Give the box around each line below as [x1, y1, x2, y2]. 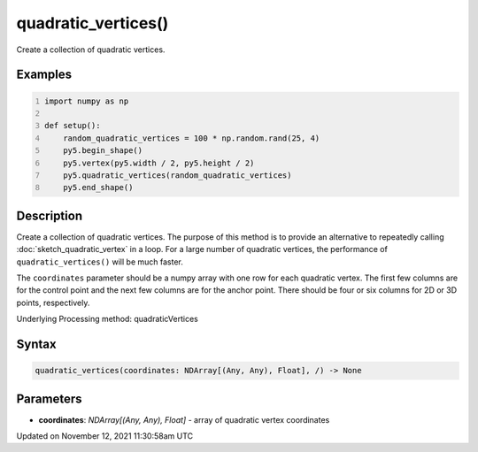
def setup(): [44, 120, 101, 131]
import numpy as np [44, 96, 129, 106]
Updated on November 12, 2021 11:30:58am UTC [16, 431, 194, 441]
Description [16, 208, 83, 223]
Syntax [16, 336, 57, 351]
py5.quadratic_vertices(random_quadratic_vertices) [63, 170, 292, 180]
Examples [16, 67, 73, 82]
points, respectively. [16, 297, 90, 308]
